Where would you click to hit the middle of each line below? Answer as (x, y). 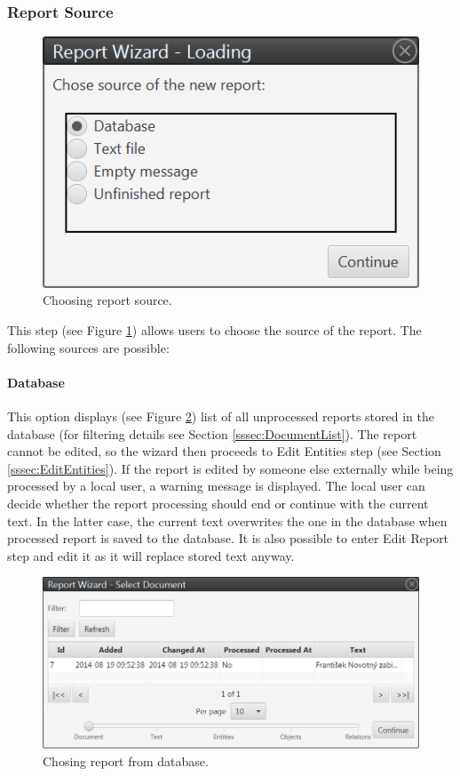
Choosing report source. (107, 300)
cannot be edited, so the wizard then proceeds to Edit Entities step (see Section (224, 451)
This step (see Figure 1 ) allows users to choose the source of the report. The (214, 330)
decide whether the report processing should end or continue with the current (218, 504)
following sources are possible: (88, 347)
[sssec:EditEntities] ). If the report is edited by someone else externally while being (230, 468)
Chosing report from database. (126, 760)
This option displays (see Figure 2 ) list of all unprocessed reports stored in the (221, 416)
